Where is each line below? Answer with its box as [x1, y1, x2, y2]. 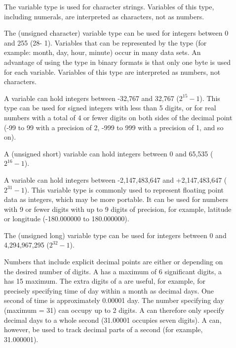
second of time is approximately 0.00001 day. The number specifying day [4, 295, 224, 305]
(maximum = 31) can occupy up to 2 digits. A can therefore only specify [4, 305, 225, 315]
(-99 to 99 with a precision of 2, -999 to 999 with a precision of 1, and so [4, 122, 224, 132]
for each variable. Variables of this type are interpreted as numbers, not [4, 66, 221, 77]
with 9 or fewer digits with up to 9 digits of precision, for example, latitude [4, 203, 232, 214]
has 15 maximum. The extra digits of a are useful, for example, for [4, 276, 205, 286]
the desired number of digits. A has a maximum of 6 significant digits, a [4, 266, 222, 276]
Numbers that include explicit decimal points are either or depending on [4, 256, 223, 267]
